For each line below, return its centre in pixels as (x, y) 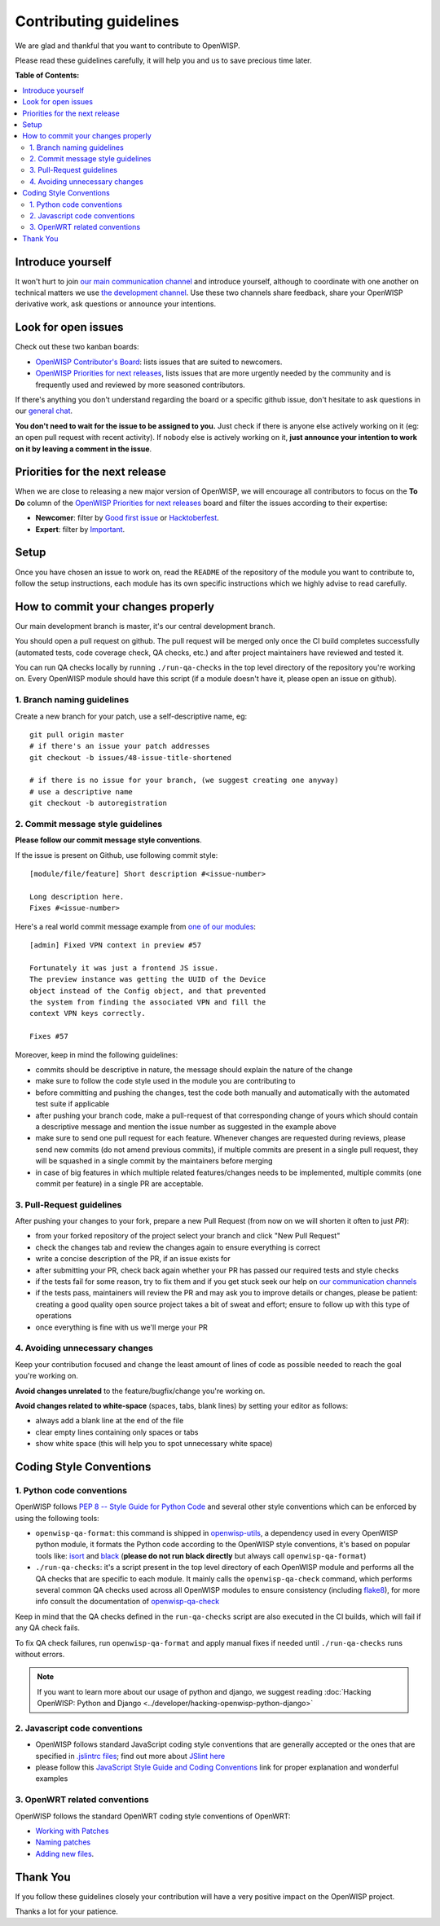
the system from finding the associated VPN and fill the (148, 1003)
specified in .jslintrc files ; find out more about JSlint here (130, 1756)
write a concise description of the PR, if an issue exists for (133, 1259)
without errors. (40, 1654)
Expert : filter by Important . (80, 529)
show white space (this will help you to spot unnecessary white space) (154, 1444)
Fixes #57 (49, 1036)
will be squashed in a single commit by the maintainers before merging (154, 1161)
